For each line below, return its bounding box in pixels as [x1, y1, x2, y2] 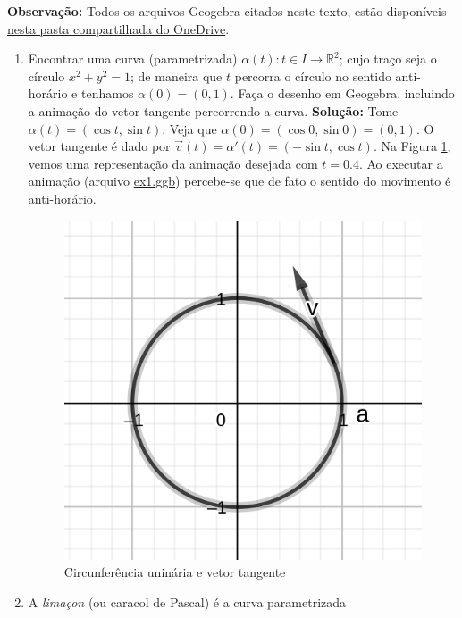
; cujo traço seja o [339, 49, 437, 68]
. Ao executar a [358, 154, 443, 172]
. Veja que [162, 119, 217, 138]
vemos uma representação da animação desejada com [28, 154, 318, 172]
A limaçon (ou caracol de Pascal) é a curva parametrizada [28, 592, 347, 611]
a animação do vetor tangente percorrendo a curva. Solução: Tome [28, 101, 399, 120]
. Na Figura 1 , [373, 137, 451, 155]
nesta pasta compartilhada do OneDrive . [7, 19, 230, 38]
